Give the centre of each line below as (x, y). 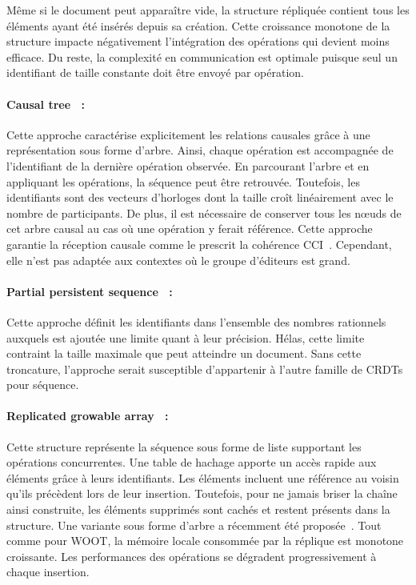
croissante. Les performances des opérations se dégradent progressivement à (192, 556)
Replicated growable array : (88, 416)
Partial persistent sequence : (90, 291)
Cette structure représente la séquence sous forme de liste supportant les (184, 446)
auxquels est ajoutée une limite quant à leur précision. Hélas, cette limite (186, 337)
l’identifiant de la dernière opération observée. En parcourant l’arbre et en (188, 165)
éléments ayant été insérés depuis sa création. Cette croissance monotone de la (198, 25)
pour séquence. (43, 385)
